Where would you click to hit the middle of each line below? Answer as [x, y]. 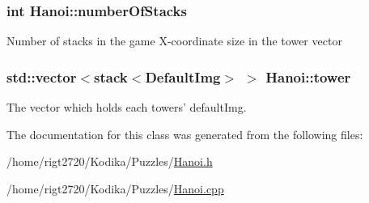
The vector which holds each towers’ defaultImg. [127, 107]
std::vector [42, 76]
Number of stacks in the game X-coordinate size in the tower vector [174, 41]
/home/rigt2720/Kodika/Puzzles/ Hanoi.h [110, 161]
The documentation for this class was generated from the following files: [185, 134]
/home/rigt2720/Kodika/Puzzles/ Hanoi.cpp [115, 188]
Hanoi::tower [308, 76]
